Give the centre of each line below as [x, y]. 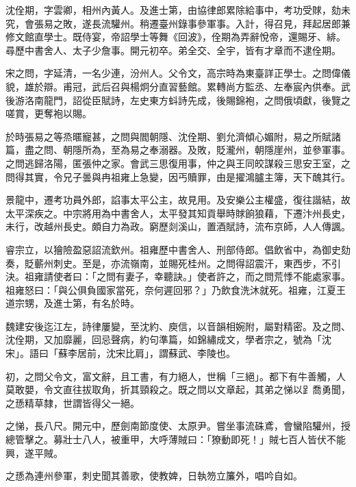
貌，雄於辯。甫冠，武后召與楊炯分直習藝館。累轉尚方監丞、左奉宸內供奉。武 [178, 86]
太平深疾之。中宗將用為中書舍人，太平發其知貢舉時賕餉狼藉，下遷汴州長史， [178, 213]
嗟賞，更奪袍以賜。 [49, 113]
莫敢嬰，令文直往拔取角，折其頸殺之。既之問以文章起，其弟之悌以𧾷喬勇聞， [178, 389]
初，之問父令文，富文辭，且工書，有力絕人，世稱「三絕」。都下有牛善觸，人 [176, 376]
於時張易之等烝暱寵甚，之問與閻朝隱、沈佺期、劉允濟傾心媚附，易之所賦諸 [173, 136]
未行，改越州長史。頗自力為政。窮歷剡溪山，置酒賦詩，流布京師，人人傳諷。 [178, 226]
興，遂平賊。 [34, 452]
